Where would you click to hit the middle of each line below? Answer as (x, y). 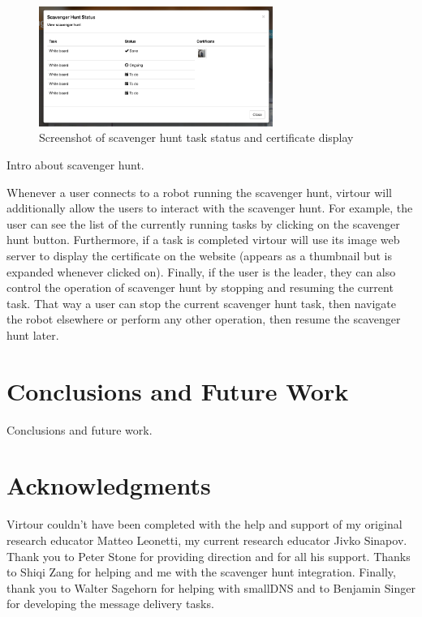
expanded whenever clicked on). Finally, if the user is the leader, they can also (201, 271)
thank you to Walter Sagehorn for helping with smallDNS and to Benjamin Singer (211, 587)
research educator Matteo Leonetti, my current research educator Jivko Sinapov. (207, 540)
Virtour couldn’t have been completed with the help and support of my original (205, 524)
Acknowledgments (109, 485)
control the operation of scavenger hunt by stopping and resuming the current (200, 287)
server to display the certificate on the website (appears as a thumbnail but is (200, 256)
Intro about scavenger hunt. (75, 165)
